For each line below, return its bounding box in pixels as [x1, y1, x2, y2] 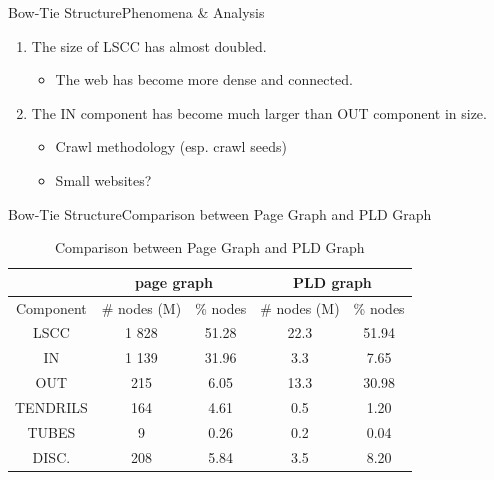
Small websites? [55, 169, 152, 190]
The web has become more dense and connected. [55, 69, 353, 90]
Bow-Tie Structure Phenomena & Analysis [8, 2, 265, 22]
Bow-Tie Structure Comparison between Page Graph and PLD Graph [8, 203, 432, 224]
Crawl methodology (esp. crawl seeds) [55, 136, 287, 157]
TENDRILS [15, 396, 88, 417]
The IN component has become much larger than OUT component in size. [31, 102, 487, 123]
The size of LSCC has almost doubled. [31, 35, 267, 56]
